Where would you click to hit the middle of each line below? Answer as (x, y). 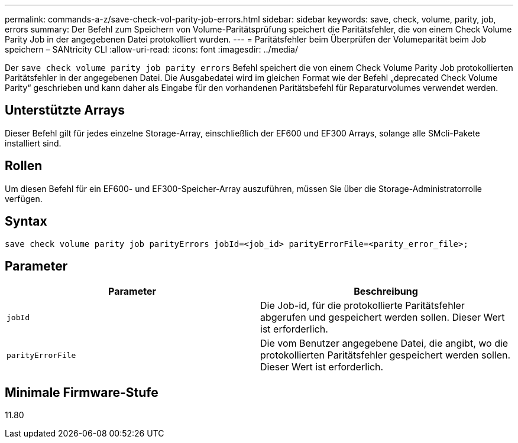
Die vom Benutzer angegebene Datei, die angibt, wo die (384, 343)
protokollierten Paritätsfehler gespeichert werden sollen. (386, 355)
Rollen (24, 166)
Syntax (26, 221)
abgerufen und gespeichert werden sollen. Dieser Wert (383, 317)
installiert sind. (33, 143)
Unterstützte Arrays (65, 110)
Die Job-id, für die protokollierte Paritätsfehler (362, 306)
